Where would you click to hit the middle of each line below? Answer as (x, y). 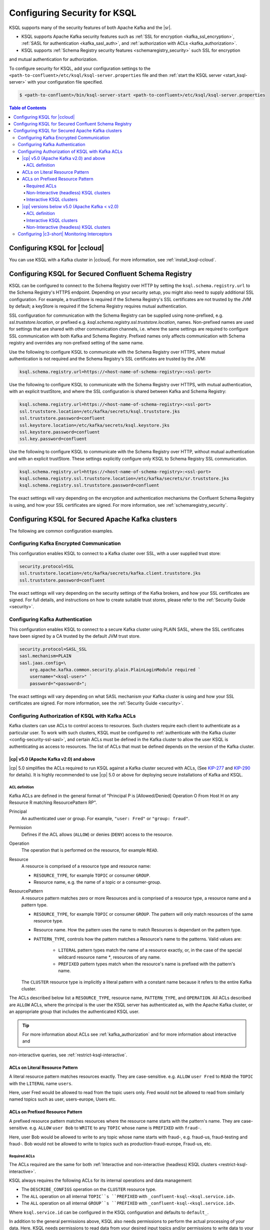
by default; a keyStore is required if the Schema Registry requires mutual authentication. (98, 306)
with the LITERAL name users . (41, 1083)
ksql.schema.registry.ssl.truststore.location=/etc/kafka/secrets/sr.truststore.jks (124, 479)
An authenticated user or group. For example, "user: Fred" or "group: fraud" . (106, 818)
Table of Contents (28, 108)
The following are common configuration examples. (61, 531)
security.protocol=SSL (47, 566)
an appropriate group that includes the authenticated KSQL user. (74, 1012)
